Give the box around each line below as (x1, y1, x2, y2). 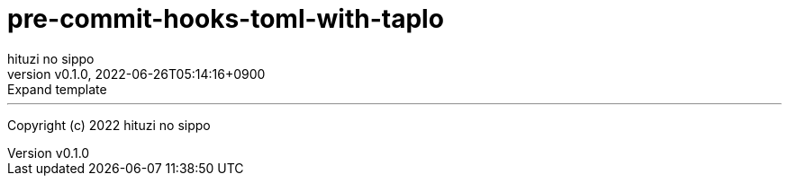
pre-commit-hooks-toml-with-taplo (7, 4, 444, 34)
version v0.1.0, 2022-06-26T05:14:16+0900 (7, 65, 266, 82)
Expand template (7, 81, 107, 97)
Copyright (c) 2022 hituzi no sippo (7, 117, 211, 133)
